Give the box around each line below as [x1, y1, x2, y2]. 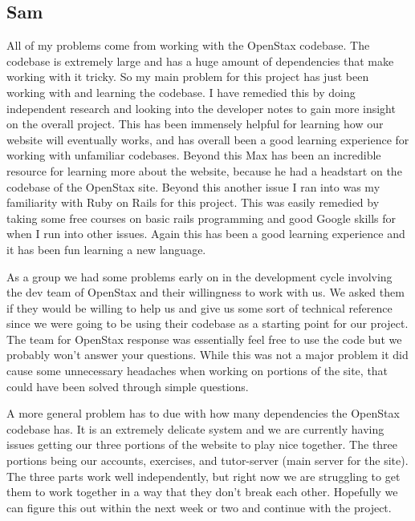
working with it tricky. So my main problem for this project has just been [6, 68, 369, 85]
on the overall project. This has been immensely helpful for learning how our [6, 115, 384, 132]
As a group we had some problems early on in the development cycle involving [6, 268, 393, 285]
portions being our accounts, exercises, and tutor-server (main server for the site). [6, 452, 409, 469]
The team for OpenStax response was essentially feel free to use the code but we [6, 330, 402, 347]
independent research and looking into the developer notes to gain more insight [6, 99, 396, 116]
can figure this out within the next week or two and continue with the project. [6, 499, 392, 515]
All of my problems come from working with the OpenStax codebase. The [6, 37, 370, 54]
